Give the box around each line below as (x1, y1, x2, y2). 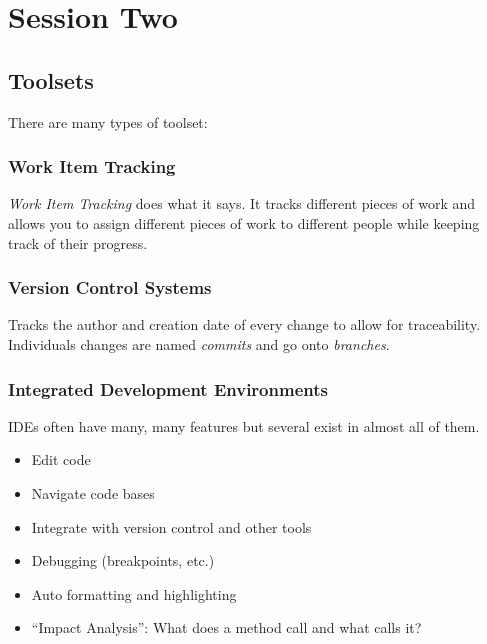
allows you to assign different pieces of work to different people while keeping (8, 212, 480, 233)
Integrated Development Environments (8, 376, 328, 401)
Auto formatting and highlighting (31, 583, 237, 604)
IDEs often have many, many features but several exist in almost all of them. (8, 415, 480, 436)
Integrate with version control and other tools (31, 516, 312, 537)
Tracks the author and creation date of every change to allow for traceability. (8, 314, 481, 335)
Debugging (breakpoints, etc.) (31, 550, 215, 571)
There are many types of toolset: (8, 111, 208, 132)
